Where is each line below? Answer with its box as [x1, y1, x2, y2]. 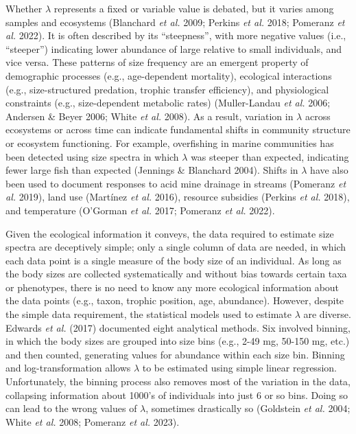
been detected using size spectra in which [5, 149, 179, 163]
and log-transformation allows [5, 361, 131, 375]
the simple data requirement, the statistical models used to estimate [5, 307, 292, 321]
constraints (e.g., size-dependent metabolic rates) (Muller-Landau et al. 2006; [5, 95, 331, 110]
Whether [5, 1, 43, 15]
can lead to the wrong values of [5, 401, 137, 415]
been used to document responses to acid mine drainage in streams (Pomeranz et [5, 176, 346, 190]
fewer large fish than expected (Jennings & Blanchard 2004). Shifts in [5, 163, 298, 177]
